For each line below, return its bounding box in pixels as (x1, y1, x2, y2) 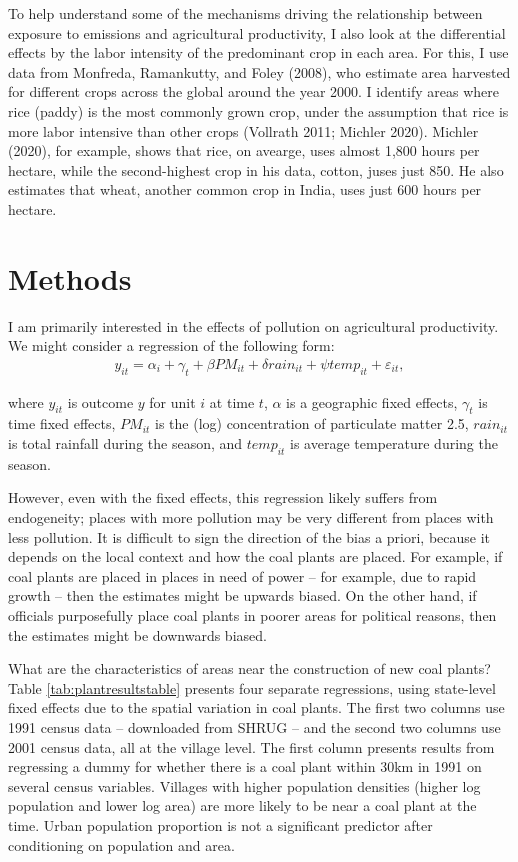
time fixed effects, (8, 413, 116, 434)
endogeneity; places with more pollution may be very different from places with (8, 507, 494, 528)
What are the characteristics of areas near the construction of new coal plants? (8, 658, 491, 679)
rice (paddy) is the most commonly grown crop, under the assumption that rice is (8, 100, 509, 121)
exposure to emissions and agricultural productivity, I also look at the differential (8, 22, 506, 43)
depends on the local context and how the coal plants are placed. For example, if (8, 546, 503, 567)
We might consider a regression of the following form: (8, 335, 335, 356)
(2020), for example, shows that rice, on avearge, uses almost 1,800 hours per (8, 140, 480, 161)
